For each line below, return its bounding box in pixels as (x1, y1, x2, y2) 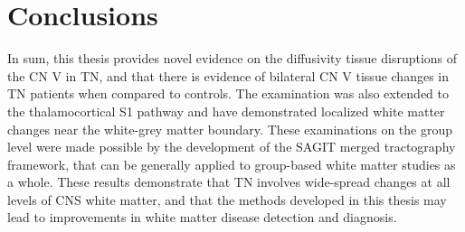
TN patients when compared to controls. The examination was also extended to (7, 84, 450, 103)
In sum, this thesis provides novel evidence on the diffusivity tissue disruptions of (7, 49, 458, 68)
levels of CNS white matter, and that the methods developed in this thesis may (7, 190, 447, 209)
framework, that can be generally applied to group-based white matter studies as (7, 154, 456, 173)
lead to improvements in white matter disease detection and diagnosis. (7, 208, 397, 227)
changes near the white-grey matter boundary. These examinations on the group (7, 119, 452, 138)
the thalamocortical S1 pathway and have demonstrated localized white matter (7, 101, 445, 120)
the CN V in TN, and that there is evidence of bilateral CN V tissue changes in (7, 66, 450, 85)
